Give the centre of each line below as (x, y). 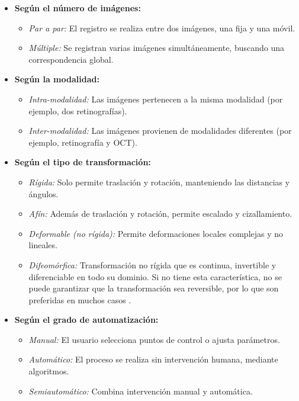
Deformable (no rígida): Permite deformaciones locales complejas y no (156, 233)
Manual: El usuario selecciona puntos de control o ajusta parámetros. (154, 339)
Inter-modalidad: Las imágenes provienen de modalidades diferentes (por (160, 131)
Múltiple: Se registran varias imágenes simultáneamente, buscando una (156, 48)
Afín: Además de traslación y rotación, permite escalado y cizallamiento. (160, 214)
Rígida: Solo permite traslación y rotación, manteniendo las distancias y (159, 182)
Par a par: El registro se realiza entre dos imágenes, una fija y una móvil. (162, 28)
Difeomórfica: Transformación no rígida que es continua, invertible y (152, 264)
